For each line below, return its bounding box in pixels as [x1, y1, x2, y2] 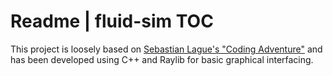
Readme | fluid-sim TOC [10, 10, 214, 33]
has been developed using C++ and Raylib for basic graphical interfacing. [10, 53, 314, 65]
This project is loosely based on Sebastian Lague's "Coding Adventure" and [10, 43, 323, 55]
